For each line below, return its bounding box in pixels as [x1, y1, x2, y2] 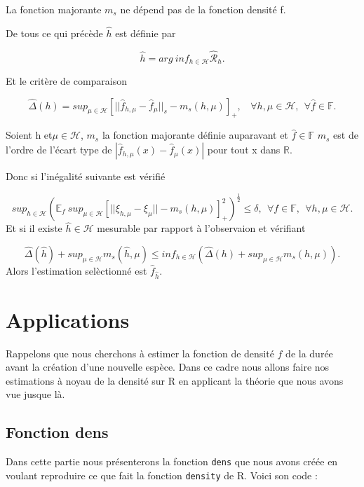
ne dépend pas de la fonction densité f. [120, 2, 286, 16]
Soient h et [6, 128, 53, 142]
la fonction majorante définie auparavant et [102, 128, 288, 142]
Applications [6, 305, 130, 334]
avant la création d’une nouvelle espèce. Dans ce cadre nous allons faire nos [6, 359, 330, 374]
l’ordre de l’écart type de [6, 142, 112, 157]
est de [333, 128, 358, 142]
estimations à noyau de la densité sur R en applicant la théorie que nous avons [6, 373, 344, 387]
